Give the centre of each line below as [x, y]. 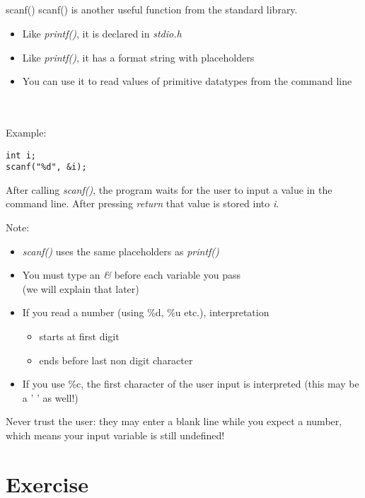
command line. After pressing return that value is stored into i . [143, 203]
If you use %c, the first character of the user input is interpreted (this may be [191, 384]
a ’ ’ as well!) [50, 397]
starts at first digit [79, 336]
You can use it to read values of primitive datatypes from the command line [187, 81]
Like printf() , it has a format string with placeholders [138, 57]
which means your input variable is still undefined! [115, 435]
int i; [21, 155]
